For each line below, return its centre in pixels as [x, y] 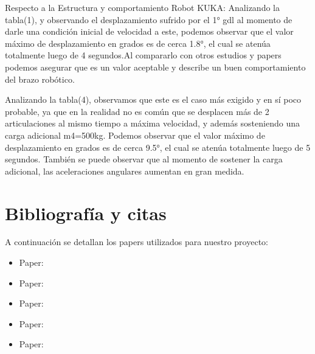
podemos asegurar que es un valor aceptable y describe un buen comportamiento [155, 67]
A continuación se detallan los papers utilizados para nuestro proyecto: [137, 242]
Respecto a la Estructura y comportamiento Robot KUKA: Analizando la [142, 7]
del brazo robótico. [40, 79]
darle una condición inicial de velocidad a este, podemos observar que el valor [149, 31]
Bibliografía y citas [86, 213]
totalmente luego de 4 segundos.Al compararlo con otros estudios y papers [143, 55]
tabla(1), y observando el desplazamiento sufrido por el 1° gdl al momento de [149, 19]
